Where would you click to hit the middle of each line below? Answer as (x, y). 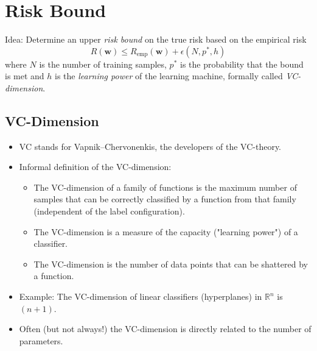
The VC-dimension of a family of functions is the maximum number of (165, 187)
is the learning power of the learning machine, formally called (169, 76)
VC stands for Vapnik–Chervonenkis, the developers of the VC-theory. (150, 146)
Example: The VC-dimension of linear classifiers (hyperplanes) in (141, 296)
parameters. (41, 340)
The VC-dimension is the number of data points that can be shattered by (171, 264)
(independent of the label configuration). (109, 211)
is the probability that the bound (242, 64)
